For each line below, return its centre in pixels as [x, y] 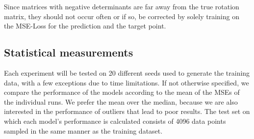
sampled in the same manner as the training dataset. [83, 130]
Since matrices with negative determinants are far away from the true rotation [122, 6]
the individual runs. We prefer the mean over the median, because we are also [121, 101]
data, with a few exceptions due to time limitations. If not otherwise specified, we [127, 82]
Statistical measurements [69, 52]
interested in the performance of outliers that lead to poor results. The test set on [127, 111]
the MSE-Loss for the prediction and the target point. [85, 26]
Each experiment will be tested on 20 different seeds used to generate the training [127, 72]
